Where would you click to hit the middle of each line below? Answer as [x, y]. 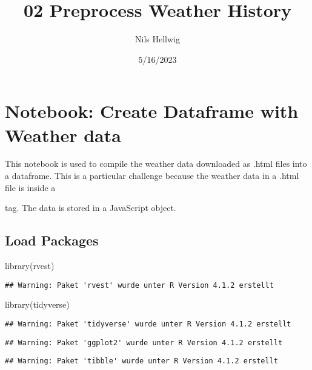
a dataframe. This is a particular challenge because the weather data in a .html [152, 176]
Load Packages [52, 240]
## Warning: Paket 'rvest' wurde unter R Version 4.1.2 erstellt [139, 285]
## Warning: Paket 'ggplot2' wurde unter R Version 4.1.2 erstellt [144, 342]
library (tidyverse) [37, 304]
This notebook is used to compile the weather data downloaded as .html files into [156, 164]
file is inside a [30, 187]
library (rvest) [30, 266]
